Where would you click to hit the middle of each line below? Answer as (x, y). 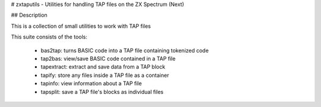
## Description (29, 15)
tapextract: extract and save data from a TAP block (103, 67)
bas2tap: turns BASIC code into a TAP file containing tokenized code (125, 50)
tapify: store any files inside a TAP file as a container (105, 75)
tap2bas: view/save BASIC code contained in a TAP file (108, 59)
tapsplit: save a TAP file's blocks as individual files (102, 92)
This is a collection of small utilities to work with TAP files (81, 26)
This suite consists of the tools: (49, 37)
